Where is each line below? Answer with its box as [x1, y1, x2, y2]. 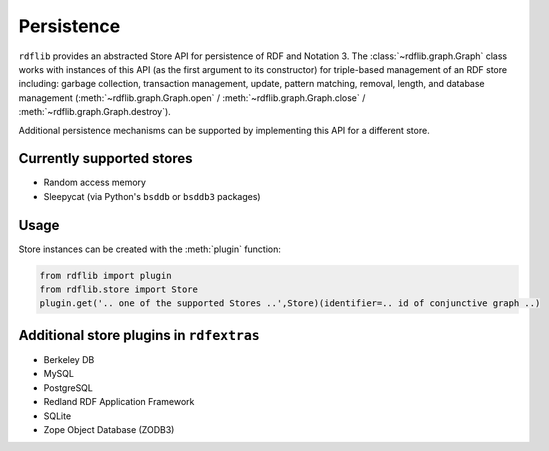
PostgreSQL [43, 381, 94, 394]
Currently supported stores [18, 150, 193, 167]
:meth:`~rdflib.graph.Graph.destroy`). [18, 106, 172, 118]
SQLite [43, 410, 72, 422]
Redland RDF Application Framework [43, 396, 195, 408]
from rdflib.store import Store [39, 284, 199, 295]
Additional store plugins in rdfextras [18, 326, 260, 344]
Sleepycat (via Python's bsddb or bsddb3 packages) [43, 190, 261, 202]
